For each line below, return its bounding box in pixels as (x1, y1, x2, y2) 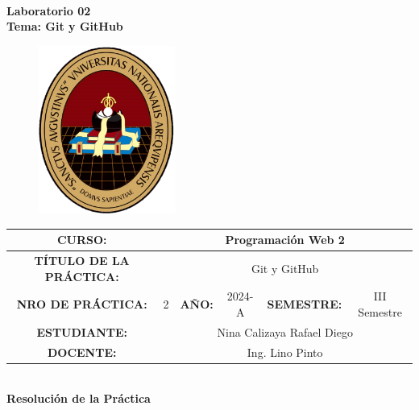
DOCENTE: (47, 343, 117, 360)
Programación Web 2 (225, 231, 345, 248)
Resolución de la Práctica (6, 390, 151, 407)
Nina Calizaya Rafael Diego (217, 323, 353, 340)
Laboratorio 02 (6, 2, 91, 19)
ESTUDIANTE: (36, 323, 127, 340)
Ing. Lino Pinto (247, 343, 323, 360)
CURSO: (56, 231, 107, 248)
